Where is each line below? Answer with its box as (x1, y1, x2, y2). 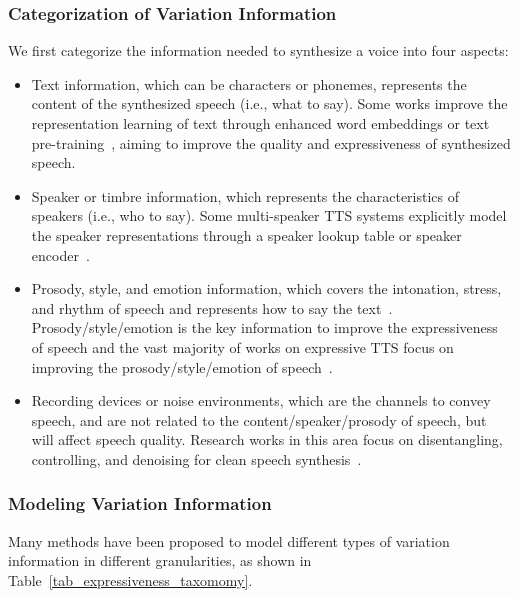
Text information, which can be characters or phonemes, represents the (31, 73, 467, 94)
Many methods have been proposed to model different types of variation (8, 530, 450, 551)
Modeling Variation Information (8, 491, 272, 516)
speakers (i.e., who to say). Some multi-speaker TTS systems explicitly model (31, 205, 507, 226)
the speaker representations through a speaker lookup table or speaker (31, 224, 462, 245)
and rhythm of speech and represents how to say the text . (31, 297, 393, 318)
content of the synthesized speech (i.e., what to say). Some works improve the (31, 93, 508, 114)
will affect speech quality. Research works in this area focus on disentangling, (31, 429, 503, 450)
